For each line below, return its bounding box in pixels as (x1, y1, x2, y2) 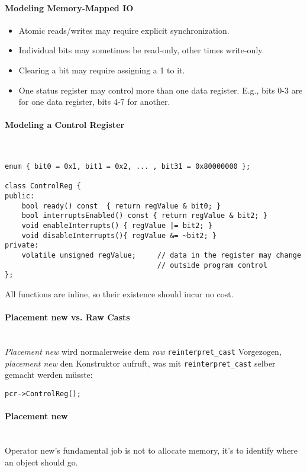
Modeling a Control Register (5, 118, 125, 131)
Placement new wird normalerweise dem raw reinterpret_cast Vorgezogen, (5, 345, 282, 358)
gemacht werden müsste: (5, 368, 93, 381)
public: (5, 192, 35, 201)
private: (5, 241, 39, 250)
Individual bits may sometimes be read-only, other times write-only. (18, 44, 264, 56)
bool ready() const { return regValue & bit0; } (21, 201, 221, 210)
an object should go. (5, 455, 78, 468)
